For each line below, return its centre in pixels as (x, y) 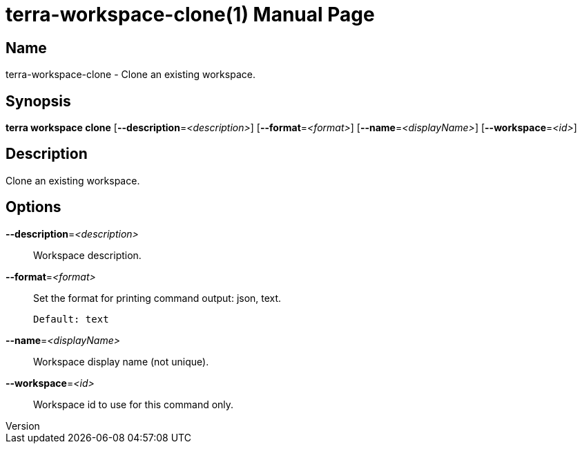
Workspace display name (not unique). (121, 361)
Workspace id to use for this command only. (134, 404)
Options (33, 207)
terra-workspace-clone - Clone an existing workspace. (130, 75)
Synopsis (38, 101)
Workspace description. (87, 255)
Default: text (71, 319)
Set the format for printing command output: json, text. (157, 298)
